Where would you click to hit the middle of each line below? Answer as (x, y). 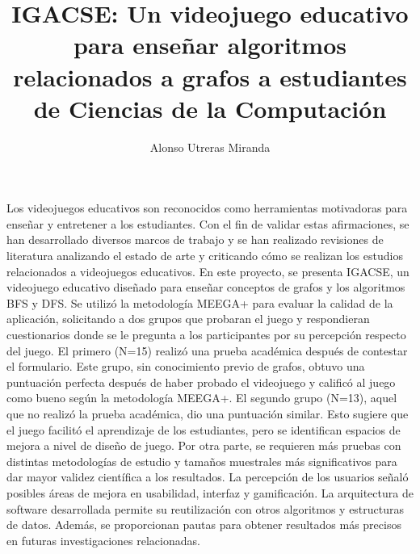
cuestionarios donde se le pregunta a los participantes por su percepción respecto (206, 335)
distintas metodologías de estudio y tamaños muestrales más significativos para (202, 461)
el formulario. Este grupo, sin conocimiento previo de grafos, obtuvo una (186, 366)
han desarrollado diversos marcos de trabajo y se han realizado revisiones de (195, 239)
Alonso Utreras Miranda (210, 147)
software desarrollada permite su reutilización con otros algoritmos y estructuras (206, 508)
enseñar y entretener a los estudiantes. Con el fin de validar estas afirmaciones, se (208, 223)
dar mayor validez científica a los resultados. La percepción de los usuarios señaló (208, 477)
